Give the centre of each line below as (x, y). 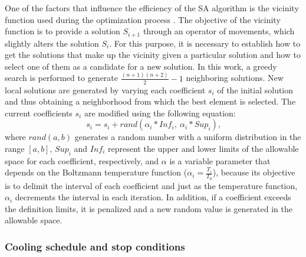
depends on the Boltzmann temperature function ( (96, 172)
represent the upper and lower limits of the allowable (203, 148)
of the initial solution (255, 90)
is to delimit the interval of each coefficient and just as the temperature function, (151, 185)
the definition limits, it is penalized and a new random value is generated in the (149, 208)
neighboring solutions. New (235, 78)
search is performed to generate (62, 78)
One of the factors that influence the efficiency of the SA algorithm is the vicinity (152, 8)
